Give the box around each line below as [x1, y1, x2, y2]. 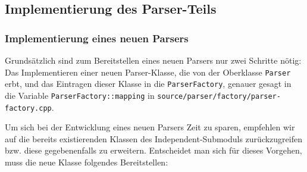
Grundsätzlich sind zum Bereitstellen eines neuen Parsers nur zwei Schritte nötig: [5, 54, 302, 66]
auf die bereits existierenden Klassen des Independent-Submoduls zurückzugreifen [5, 132, 302, 145]
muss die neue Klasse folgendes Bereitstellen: [5, 156, 168, 168]
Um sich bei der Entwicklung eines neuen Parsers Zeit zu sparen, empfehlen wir [5, 121, 295, 133]
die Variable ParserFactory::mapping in [5, 89, 155, 101]
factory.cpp [5, 104, 52, 112]
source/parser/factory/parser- [157, 92, 281, 101]
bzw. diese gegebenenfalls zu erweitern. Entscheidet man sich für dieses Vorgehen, [5, 144, 302, 157]
